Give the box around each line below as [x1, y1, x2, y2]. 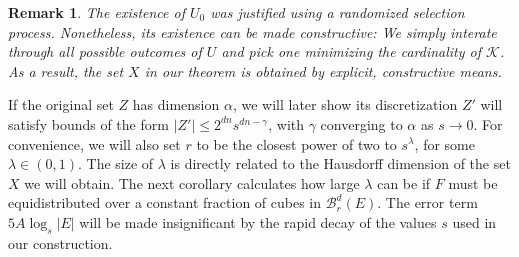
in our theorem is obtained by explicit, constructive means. [144, 60, 502, 81]
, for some [414, 133, 475, 154]
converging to [320, 113, 403, 134]
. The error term [377, 192, 478, 213]
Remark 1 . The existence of [8, 2, 185, 22]
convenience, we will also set [8, 133, 181, 154]
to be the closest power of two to [196, 133, 397, 154]
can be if [377, 172, 431, 193]
